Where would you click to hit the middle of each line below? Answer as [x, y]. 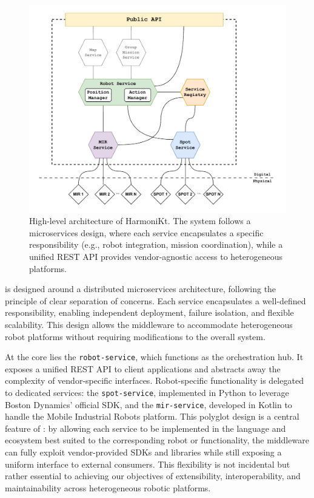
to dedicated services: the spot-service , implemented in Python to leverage [147, 392]
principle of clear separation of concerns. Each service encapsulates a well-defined [155, 300]
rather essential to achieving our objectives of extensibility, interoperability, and [153, 476]
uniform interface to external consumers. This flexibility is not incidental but [148, 464]
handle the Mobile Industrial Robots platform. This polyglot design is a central [152, 416]
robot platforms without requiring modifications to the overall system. [135, 336]
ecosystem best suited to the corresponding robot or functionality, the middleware [157, 440]
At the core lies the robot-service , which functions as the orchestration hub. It [154, 357]
